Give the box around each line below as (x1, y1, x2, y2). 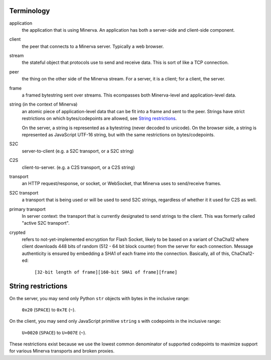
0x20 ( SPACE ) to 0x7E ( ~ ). (22, 307, 76, 313)
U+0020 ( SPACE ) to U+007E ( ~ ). (22, 329, 86, 335)
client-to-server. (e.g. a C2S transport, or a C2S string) (22, 164, 135, 170)
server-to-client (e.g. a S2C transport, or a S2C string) (22, 148, 134, 154)
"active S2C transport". (22, 220, 70, 226)
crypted (9, 229, 26, 235)
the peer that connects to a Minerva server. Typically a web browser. (22, 43, 164, 49)
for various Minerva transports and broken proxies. (9, 348, 115, 354)
